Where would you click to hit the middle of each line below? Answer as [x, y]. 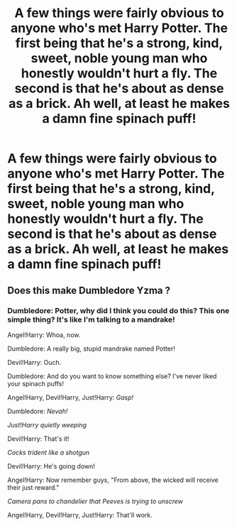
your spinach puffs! [35, 383]
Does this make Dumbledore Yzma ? [89, 290]
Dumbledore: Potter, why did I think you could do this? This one [118, 310]
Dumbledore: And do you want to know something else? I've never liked [112, 376]
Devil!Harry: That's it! [38, 439]
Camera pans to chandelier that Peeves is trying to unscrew [95, 501]
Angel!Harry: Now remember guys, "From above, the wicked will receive [113, 480]
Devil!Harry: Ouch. [34, 362]
